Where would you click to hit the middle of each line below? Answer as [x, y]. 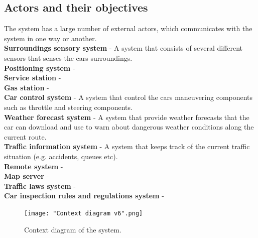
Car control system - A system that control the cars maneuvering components [128, 97]
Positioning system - [40, 68]
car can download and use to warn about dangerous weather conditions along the [129, 127]
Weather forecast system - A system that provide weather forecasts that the [127, 117]
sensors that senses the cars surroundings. [68, 57]
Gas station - [27, 87]
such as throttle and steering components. [68, 107]
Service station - [33, 78]
